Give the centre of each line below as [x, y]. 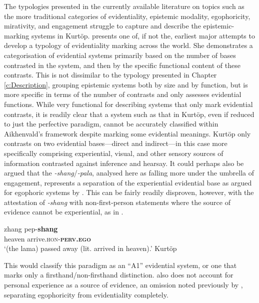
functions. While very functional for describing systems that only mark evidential [128, 104]
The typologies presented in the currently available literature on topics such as [124, 6]
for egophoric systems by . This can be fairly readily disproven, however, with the [129, 192]
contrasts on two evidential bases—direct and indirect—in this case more [116, 143]
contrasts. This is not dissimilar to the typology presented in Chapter [110, 75]
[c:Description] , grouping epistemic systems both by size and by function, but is [126, 84]
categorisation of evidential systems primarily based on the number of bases [120, 55]
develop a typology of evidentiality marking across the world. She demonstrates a [128, 45]
